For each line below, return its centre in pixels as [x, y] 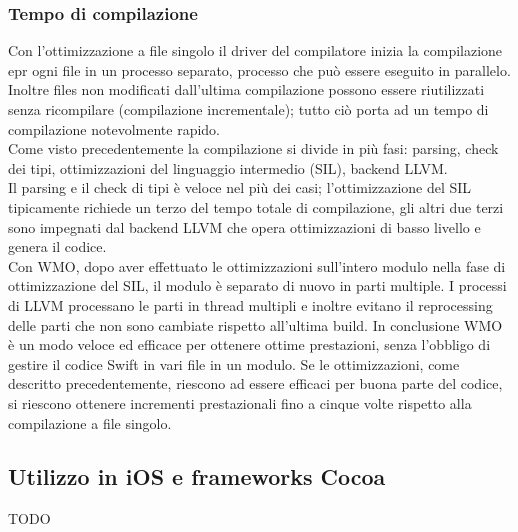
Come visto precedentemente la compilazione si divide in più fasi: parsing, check [253, 148]
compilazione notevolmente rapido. [114, 128]
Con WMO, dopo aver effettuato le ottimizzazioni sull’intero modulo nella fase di [257, 265]
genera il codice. [57, 246]
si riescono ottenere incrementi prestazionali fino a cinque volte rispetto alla [240, 402]
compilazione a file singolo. [90, 422]
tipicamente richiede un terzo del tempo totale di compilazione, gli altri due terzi [256, 206]
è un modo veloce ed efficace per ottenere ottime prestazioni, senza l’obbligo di [249, 344]
